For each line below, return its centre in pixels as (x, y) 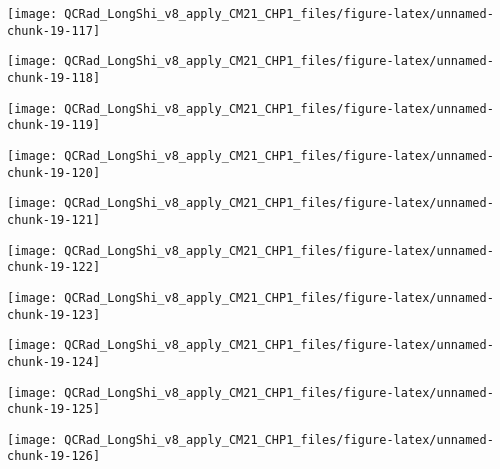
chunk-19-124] (54, 361)
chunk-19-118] (54, 77)
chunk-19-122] (54, 267)
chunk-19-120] (54, 172)
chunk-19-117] (54, 30)
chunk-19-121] (54, 219)
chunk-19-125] (54, 409)
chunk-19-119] (54, 125)
